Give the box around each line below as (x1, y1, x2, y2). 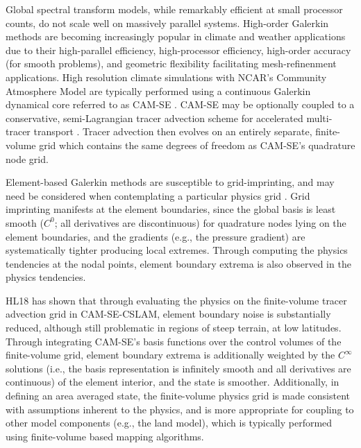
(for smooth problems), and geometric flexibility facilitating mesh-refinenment (6, 56, 337, 71)
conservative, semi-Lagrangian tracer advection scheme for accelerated (6, 110, 303, 125)
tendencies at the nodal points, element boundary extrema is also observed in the (6, 256, 351, 270)
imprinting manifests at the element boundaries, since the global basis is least (6, 202, 336, 216)
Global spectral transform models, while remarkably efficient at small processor (6, 2, 343, 16)
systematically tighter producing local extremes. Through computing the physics (6, 243, 348, 257)
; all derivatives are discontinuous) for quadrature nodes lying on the (54, 215, 346, 230)
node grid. (6, 151, 49, 166)
